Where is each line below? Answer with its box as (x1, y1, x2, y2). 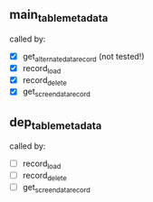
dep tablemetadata (9, 115, 102, 132)
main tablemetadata (9, 7, 109, 25)
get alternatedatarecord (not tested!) (22, 51, 145, 64)
